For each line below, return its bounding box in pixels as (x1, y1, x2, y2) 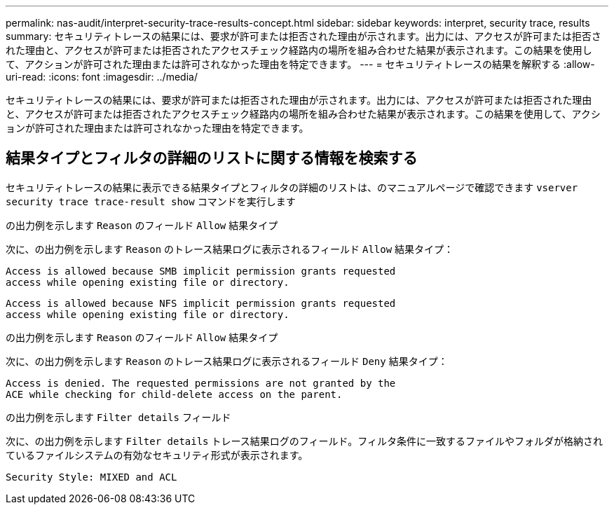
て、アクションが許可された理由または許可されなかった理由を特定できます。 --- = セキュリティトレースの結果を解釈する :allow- (6, 58, 595, 70)
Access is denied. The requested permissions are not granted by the (6, 377, 396, 389)
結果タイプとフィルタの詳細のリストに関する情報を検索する (6, 149, 418, 167)
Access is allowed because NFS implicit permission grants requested (6, 297, 396, 309)
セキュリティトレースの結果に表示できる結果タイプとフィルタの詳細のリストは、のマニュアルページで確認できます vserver (6, 181, 578, 193)
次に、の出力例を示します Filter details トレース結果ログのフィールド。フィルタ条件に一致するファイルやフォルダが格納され (6, 434, 603, 447)
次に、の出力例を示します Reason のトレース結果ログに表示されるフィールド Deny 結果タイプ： (6, 354, 448, 367)
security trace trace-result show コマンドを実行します (6, 195, 296, 207)
